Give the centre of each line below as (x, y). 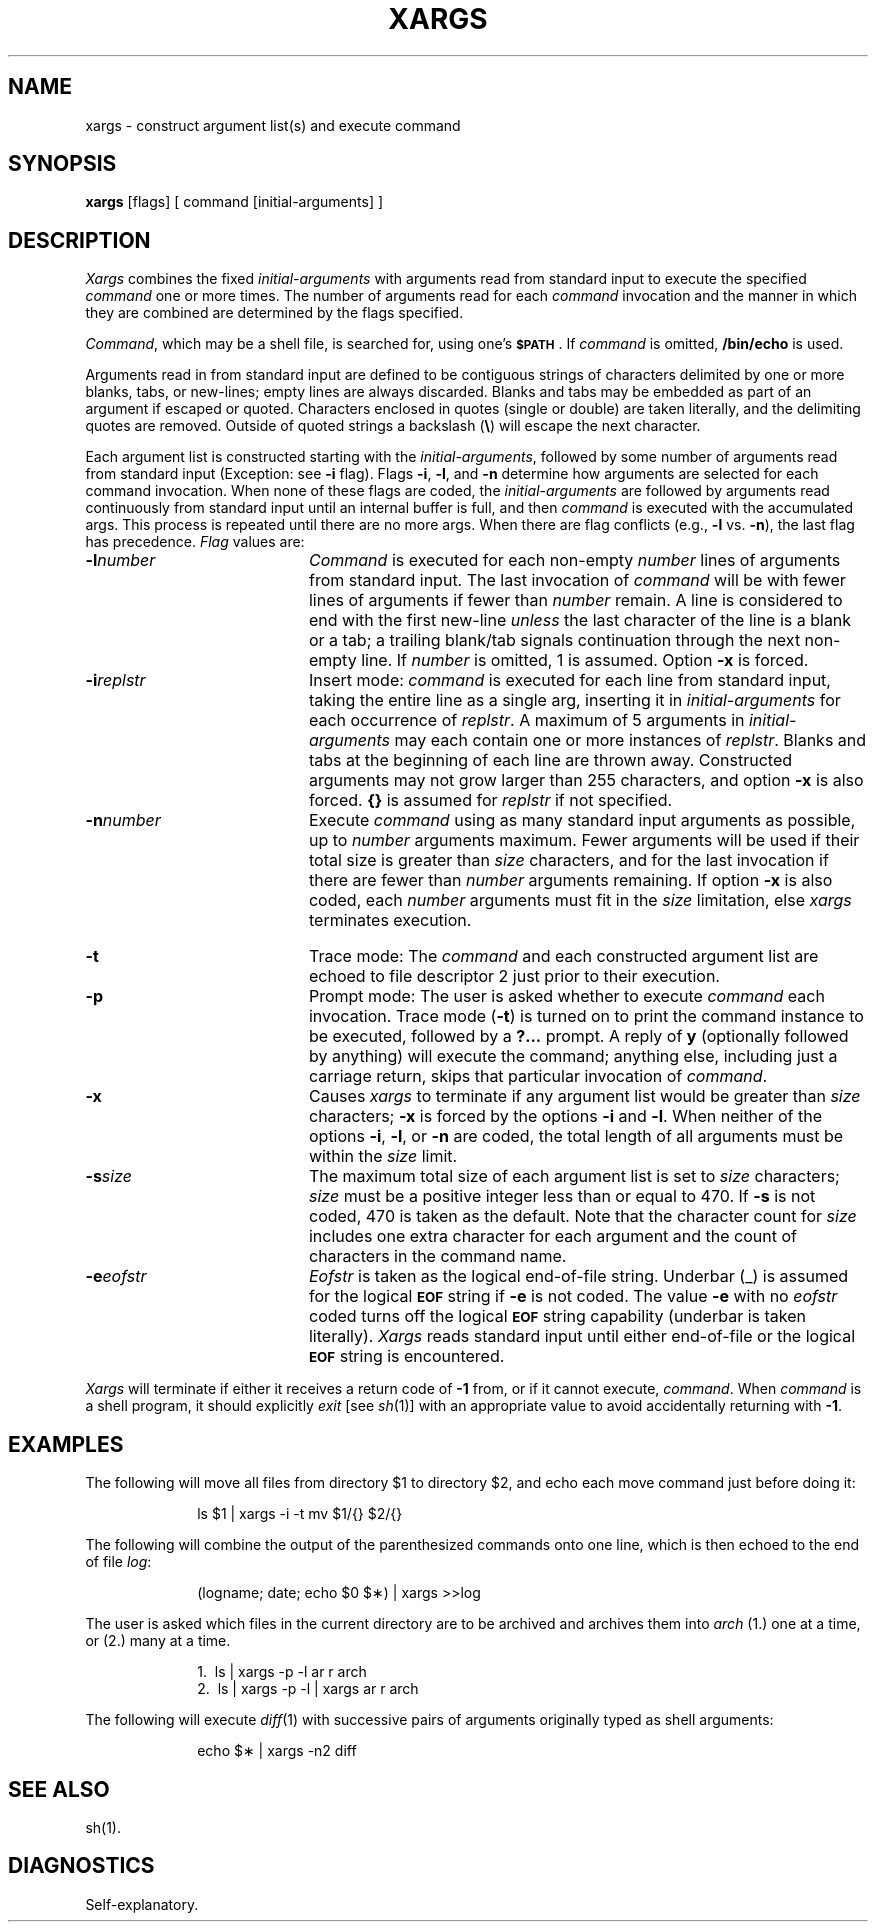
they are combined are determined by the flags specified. (274, 313)
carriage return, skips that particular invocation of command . (538, 1076)
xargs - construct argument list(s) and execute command (273, 125)
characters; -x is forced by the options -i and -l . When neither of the (565, 1116)
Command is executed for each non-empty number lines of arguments (574, 560)
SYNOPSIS (62, 164)
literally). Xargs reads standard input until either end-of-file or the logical (581, 1336)
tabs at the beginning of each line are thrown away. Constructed (550, 760)
